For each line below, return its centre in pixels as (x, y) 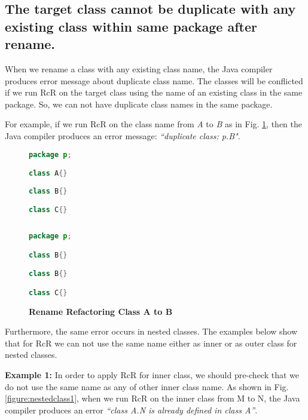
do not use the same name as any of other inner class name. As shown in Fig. (147, 386)
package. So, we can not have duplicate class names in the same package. (139, 104)
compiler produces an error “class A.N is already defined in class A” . (131, 410)
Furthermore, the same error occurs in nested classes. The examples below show (151, 331)
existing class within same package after (131, 26)
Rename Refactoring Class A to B (101, 311)
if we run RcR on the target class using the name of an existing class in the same (154, 92)
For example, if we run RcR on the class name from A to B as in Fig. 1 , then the (153, 124)
